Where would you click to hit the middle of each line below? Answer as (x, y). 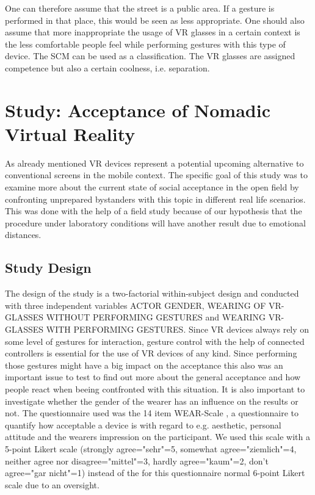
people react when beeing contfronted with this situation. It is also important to (155, 388)
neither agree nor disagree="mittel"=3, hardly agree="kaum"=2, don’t (137, 461)
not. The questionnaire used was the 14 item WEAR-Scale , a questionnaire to (152, 413)
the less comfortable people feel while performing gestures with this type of (145, 44)
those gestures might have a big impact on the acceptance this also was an (144, 365)
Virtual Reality (70, 133)
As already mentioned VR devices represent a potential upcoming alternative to (154, 163)
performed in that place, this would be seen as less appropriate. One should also (155, 20)
